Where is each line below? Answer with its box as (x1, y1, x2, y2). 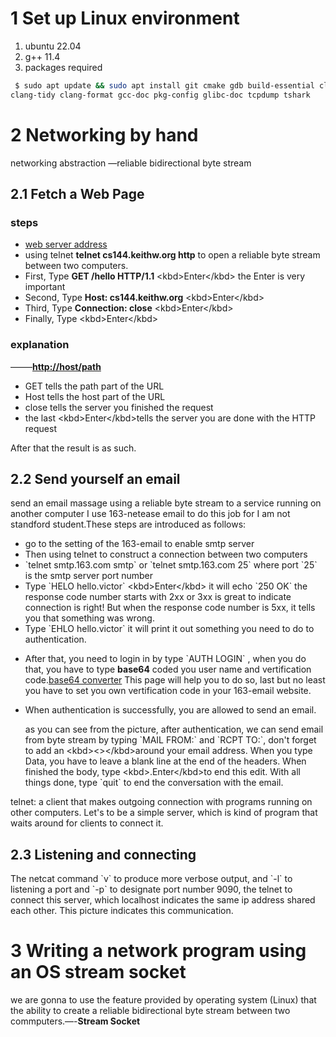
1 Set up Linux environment (10, 7, 240, 30)
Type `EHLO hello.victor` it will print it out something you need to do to (24, 623, 315, 635)
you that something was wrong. (24, 612, 155, 624)
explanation (10, 338, 70, 352)
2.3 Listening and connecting (10, 846, 197, 863)
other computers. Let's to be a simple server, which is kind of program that (10, 807, 318, 819)
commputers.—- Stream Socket (10, 1015, 141, 1027)
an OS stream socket (10, 961, 187, 984)
